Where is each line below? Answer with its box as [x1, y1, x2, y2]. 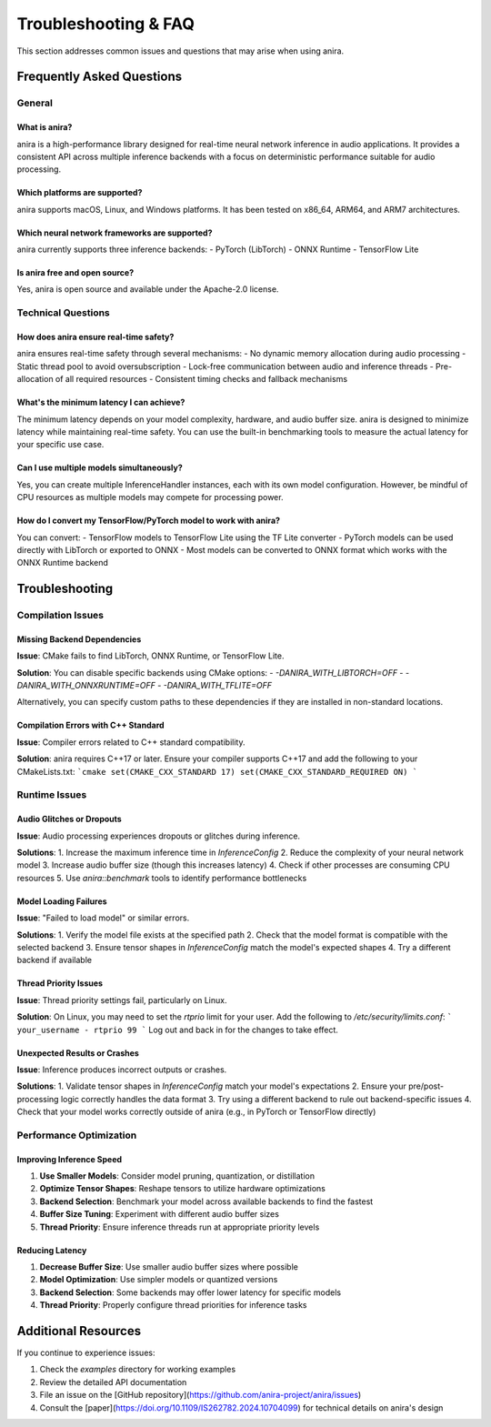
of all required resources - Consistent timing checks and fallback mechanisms [55, 374, 348, 385]
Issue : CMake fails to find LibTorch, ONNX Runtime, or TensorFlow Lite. [16, 650, 285, 661]
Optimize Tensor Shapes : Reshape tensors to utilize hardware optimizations [39, 1183, 326, 1194]
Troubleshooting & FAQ [16, 14, 195, 34]
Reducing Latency [16, 1244, 87, 1255]
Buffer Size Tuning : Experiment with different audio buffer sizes [39, 1209, 279, 1220]
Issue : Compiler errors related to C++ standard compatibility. [16, 737, 245, 748]
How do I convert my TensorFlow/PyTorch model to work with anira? [16, 515, 281, 527]
